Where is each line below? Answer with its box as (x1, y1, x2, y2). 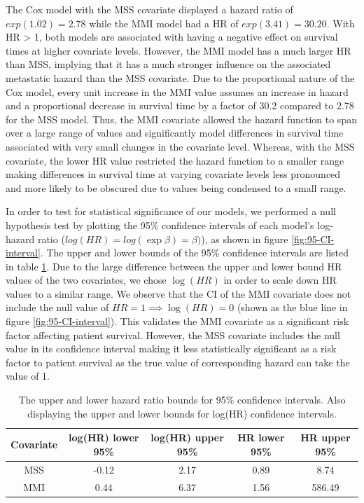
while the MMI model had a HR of (89, 15, 239, 30)
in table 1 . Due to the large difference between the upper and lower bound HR (6, 259, 342, 273)
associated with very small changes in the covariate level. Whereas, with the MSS (6, 139, 355, 153)
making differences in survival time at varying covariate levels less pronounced (6, 167, 341, 181)
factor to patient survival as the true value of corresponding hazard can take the (6, 354, 350, 369)
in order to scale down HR (223, 273, 337, 287)
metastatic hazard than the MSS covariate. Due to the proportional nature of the (6, 70, 355, 85)
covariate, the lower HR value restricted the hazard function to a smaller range (6, 153, 344, 167)
